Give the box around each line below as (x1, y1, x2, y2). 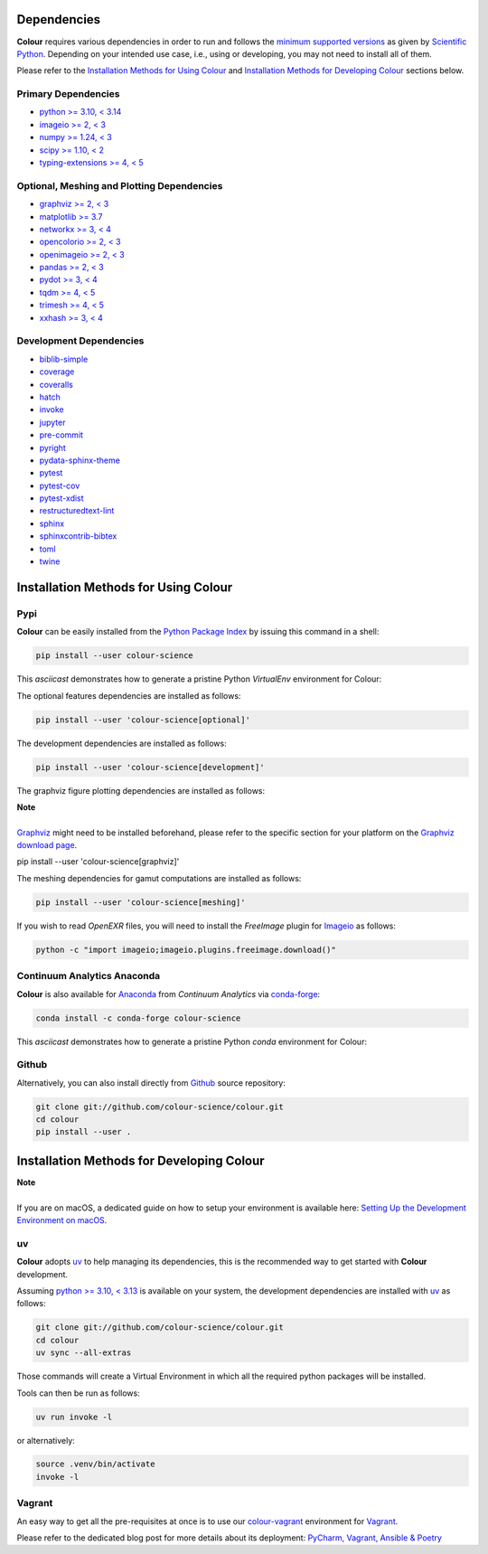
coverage (39, 366, 75, 377)
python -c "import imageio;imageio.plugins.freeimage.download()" (35, 945, 336, 955)
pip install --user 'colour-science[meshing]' (35, 897, 246, 908)
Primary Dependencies (16, 88, 120, 100)
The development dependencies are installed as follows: (16, 738, 227, 749)
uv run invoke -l (35, 1411, 113, 1422)
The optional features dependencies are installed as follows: (16, 690, 241, 701)
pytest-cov (39, 480, 80, 491)
